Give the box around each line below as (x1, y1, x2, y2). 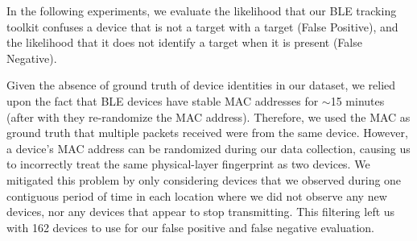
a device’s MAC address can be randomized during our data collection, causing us (6, 139, 411, 156)
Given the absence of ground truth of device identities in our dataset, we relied (6, 77, 396, 93)
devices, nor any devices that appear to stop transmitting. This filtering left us (6, 203, 395, 220)
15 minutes (330, 92, 385, 109)
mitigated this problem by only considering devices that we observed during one (6, 171, 402, 188)
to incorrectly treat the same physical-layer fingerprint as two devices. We (6, 156, 370, 172)
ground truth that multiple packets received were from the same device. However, (6, 124, 408, 141)
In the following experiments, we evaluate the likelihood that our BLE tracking (6, 2, 397, 19)
